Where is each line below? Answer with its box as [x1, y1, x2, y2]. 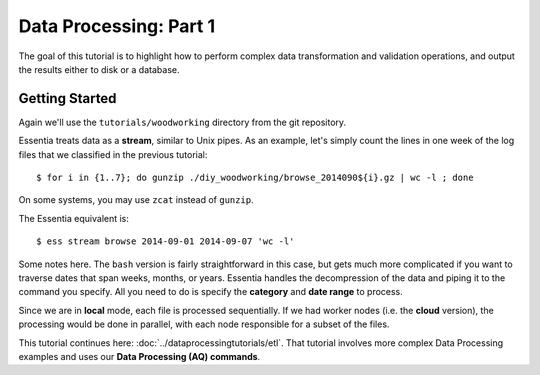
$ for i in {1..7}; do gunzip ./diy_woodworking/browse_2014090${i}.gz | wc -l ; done [36, 172, 474, 184]
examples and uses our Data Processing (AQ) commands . [18, 350, 261, 362]
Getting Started [18, 90, 117, 107]
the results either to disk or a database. [18, 63, 180, 75]
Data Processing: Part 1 [18, 15, 215, 37]
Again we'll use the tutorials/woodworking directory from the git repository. [18, 116, 347, 128]
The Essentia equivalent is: [18, 212, 130, 224]
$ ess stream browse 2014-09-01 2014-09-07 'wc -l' [36, 236, 295, 247]
